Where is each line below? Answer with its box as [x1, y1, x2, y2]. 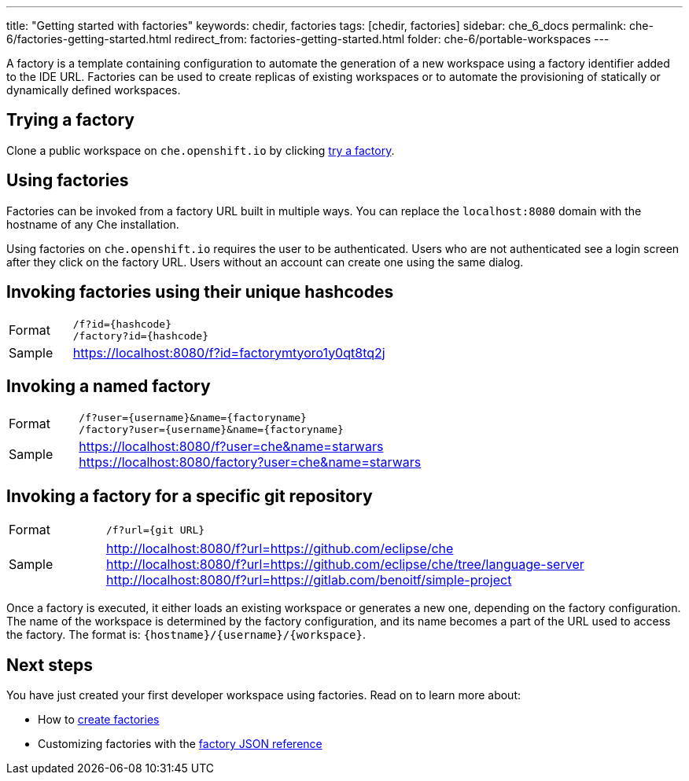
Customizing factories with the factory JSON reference [38, 737, 322, 751]
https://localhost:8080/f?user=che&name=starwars [79, 438, 384, 455]
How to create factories [38, 713, 160, 727]
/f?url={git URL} [105, 523, 205, 536]
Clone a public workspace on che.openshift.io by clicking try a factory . [6, 143, 395, 157]
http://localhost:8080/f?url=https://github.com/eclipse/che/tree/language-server [105, 556, 584, 573]
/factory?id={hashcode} [72, 329, 208, 342]
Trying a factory [6, 110, 134, 130]
